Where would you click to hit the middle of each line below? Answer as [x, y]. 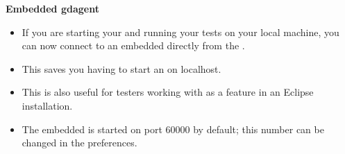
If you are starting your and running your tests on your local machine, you [180, 32]
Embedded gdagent [52, 8]
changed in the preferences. [79, 143]
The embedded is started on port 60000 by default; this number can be [173, 129]
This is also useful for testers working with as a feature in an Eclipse [168, 92]
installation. [47, 105]
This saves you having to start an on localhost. [121, 68]
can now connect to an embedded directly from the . [133, 45]
